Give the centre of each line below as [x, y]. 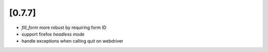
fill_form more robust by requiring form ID [64, 27]
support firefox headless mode [53, 34]
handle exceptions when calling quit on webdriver [72, 41]
